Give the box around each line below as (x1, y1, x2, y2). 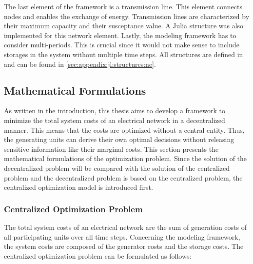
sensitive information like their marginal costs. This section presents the (4, 143, 219, 154)
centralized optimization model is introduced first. (4, 182, 153, 192)
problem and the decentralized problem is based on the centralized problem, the (4, 172, 243, 183)
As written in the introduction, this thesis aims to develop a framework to (4, 105, 225, 116)
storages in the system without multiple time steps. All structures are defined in (4, 49, 243, 59)
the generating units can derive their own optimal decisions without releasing (4, 134, 234, 144)
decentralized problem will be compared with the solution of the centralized (4, 162, 230, 173)
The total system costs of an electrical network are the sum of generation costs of (4, 222, 247, 232)
